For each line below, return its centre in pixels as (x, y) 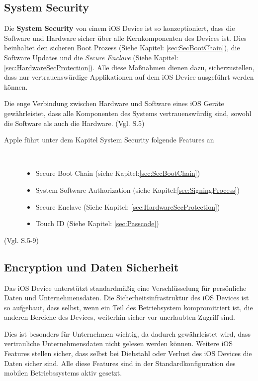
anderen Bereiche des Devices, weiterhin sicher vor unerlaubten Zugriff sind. (120, 317)
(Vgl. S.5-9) (22, 240)
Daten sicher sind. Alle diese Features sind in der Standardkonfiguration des (120, 363)
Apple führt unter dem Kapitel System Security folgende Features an (109, 140)
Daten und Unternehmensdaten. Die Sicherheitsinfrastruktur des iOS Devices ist (127, 298)
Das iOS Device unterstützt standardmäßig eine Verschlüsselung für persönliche (125, 288)
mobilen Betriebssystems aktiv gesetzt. (63, 373)
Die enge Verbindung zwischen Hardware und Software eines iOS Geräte (114, 103)
